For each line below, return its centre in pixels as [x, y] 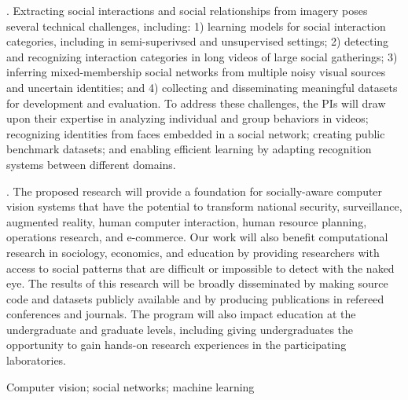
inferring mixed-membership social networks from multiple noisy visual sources [196, 72]
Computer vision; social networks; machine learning [130, 386]
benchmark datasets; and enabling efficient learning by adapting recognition [189, 149]
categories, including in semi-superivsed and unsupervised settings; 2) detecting [198, 41]
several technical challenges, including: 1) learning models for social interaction [196, 26]
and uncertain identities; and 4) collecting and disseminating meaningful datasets [202, 87]
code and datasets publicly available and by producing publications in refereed [195, 298]
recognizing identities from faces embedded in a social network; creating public [196, 133]
